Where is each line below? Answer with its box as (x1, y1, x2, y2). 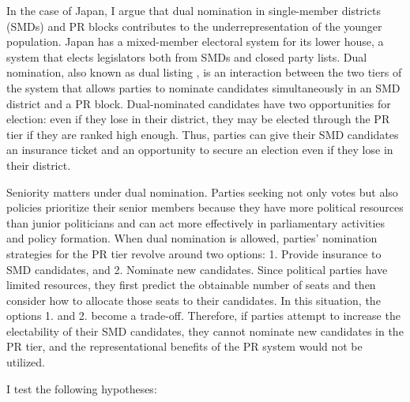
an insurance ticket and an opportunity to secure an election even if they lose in (6, 141, 393, 158)
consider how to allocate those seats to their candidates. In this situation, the (6, 291, 381, 308)
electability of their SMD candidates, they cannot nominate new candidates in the (6, 322, 404, 339)
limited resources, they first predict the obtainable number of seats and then (6, 276, 376, 293)
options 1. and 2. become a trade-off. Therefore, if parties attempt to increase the (6, 307, 401, 324)
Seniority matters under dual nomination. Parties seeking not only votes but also (6, 183, 398, 200)
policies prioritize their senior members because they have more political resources (6, 199, 404, 216)
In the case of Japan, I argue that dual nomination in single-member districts (6, 2, 381, 18)
